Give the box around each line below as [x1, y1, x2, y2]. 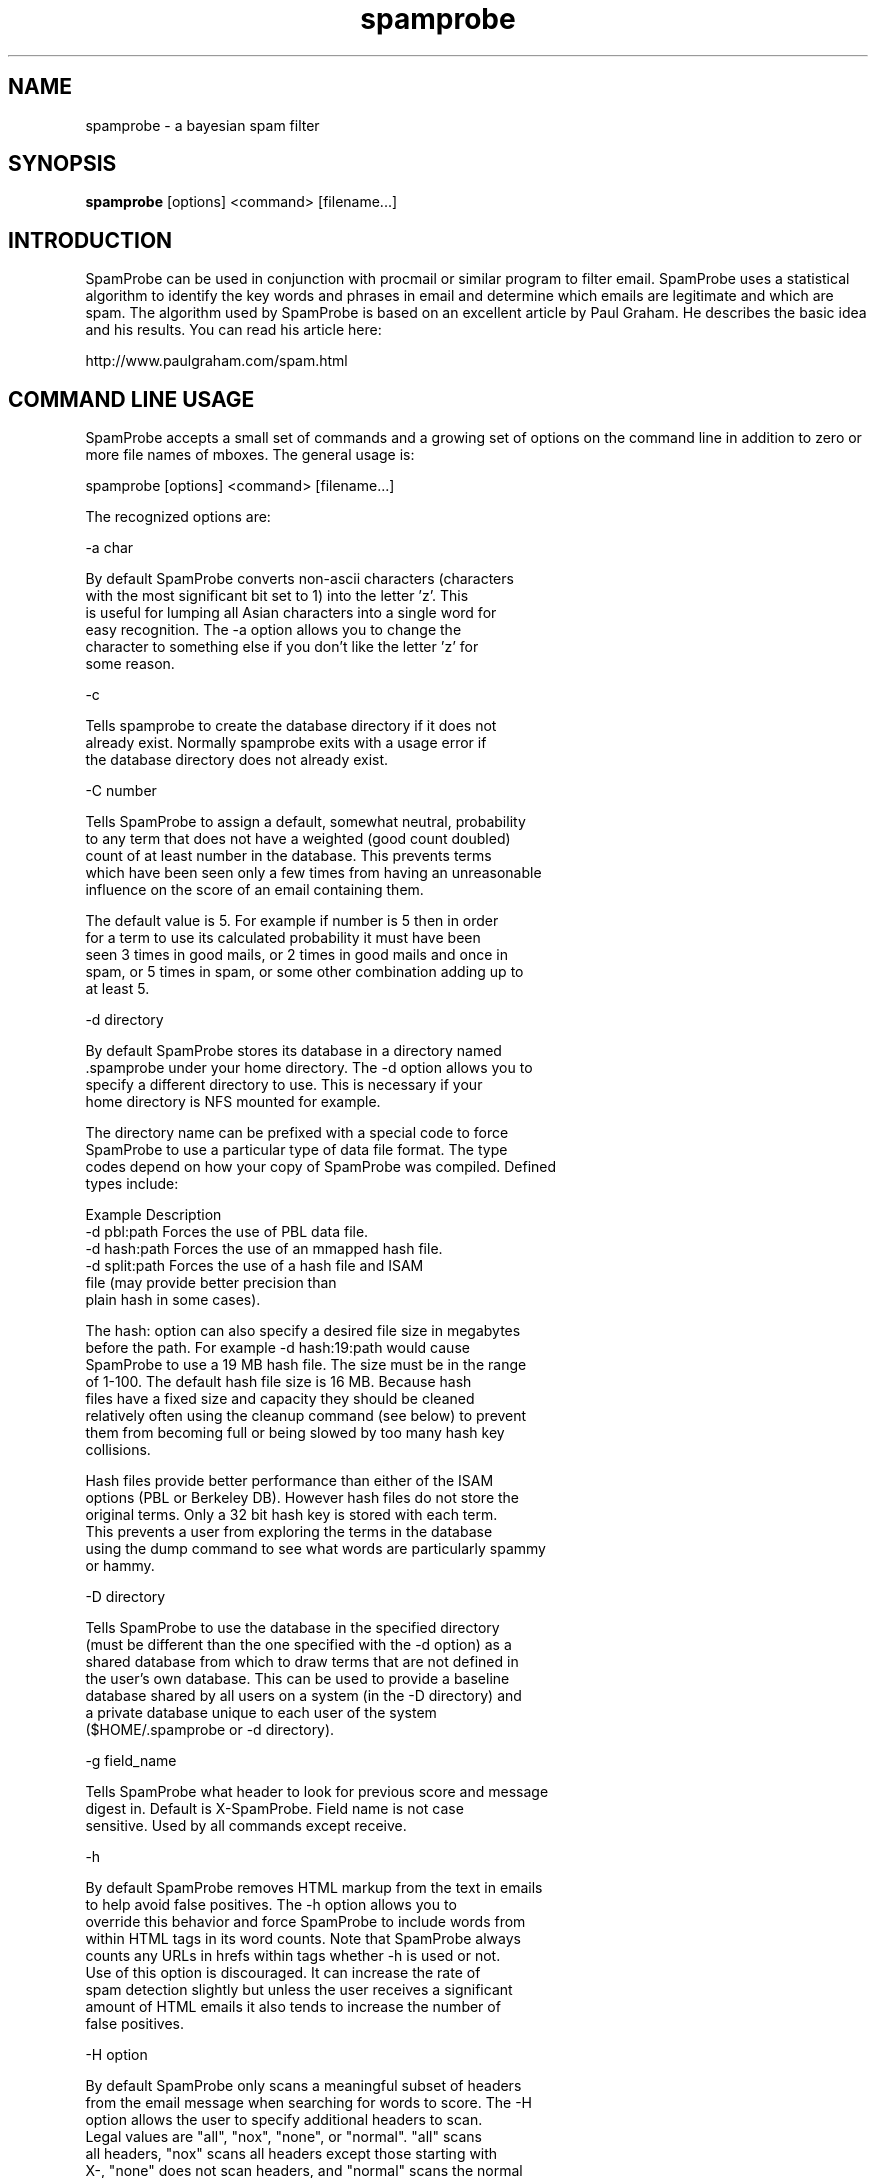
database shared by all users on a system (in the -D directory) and [85, 1687, 522, 1705]
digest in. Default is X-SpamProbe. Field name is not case [85, 1800, 464, 1818]
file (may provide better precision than [85, 1274, 337, 1292]
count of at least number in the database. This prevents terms [85, 847, 492, 865]
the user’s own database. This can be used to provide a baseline [85, 1670, 510, 1688]
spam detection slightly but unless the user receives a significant [85, 1981, 513, 1999]
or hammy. [85, 1557, 155, 1575]
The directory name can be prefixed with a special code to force [85, 1124, 509, 1142]
